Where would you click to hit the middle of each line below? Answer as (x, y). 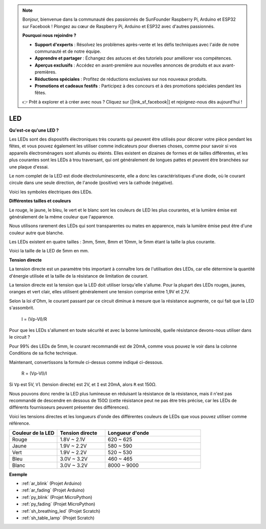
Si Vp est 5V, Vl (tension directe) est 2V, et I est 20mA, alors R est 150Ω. (83, 385)
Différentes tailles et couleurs (40, 201)
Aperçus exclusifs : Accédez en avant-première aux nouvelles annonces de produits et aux (128, 65)
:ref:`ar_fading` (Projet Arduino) (53, 490)
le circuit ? (20, 337)
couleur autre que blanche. (36, 233)
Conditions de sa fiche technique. (43, 353)
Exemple (18, 474)
